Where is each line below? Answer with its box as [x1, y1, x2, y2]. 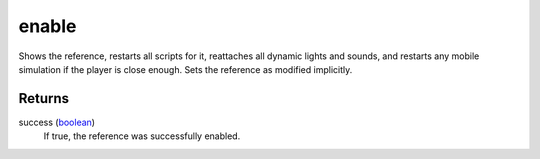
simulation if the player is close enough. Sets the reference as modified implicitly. [18, 63, 353, 75]
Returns [18, 90, 70, 107]
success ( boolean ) [18, 116, 95, 128]
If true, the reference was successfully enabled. [43, 130, 241, 142]
